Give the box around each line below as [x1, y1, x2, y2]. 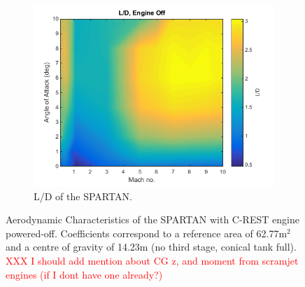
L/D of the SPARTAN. [34, 188, 132, 203]
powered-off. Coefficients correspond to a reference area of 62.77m [6, 225, 288, 240]
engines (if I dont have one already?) [6, 267, 163, 281]
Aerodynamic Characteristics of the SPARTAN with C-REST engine [6, 212, 299, 227]
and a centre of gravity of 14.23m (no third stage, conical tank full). [6, 239, 297, 254]
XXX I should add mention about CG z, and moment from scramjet [6, 253, 299, 267]
